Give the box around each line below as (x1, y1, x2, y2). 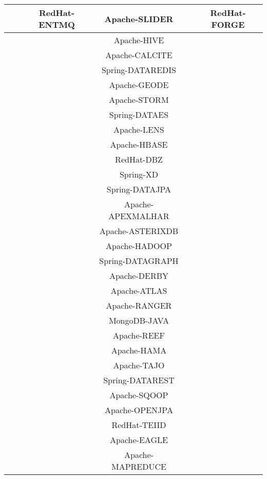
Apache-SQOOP (109, 389, 168, 401)
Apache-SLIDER (104, 12, 174, 25)
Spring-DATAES (109, 109, 169, 120)
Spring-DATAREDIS (101, 64, 176, 76)
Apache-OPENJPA (104, 404, 173, 416)
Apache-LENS (113, 123, 164, 135)
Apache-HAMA (111, 344, 167, 356)
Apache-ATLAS (110, 285, 167, 296)
